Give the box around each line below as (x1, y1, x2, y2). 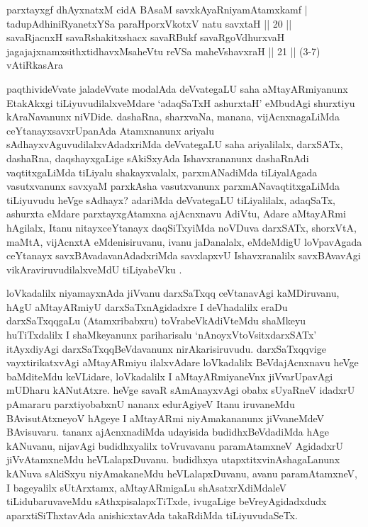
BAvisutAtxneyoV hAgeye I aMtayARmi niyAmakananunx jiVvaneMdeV (6, 410, 325, 425)
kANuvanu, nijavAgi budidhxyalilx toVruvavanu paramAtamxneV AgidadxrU (6, 438, 344, 453)
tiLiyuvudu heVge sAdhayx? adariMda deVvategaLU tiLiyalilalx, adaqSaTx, (6, 192, 335, 207)
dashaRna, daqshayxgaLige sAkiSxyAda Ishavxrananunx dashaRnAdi (6, 150, 309, 165)
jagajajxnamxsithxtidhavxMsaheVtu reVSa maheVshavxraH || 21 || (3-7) (6, 43, 320, 58)
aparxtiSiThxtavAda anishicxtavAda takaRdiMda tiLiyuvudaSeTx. (6, 507, 298, 522)
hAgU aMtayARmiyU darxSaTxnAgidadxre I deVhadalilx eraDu (6, 299, 288, 314)
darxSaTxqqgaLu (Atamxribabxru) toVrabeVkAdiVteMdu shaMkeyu (6, 313, 306, 328)
